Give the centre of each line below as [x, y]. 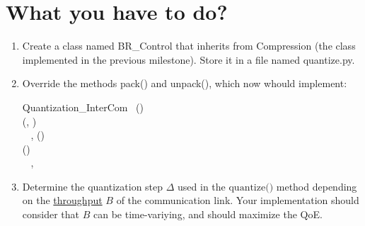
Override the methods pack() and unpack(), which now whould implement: [185, 83]
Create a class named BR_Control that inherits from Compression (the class [189, 46]
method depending [317, 186]
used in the [202, 186]
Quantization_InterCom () [83, 107]
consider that [51, 214]
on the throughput [62, 200]
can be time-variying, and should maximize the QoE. [208, 214]
